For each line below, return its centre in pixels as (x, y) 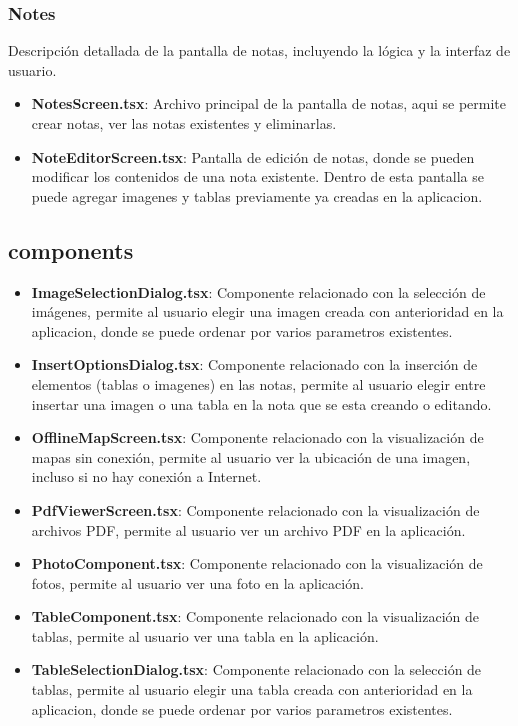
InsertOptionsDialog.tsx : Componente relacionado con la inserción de (254, 364)
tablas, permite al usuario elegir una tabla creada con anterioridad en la (252, 689)
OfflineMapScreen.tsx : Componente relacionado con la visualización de (257, 437)
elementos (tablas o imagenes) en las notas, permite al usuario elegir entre (258, 383)
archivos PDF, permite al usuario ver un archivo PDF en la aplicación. (248, 529)
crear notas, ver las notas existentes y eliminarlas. (184, 123)
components (71, 249)
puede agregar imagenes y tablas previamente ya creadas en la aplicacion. (257, 195)
